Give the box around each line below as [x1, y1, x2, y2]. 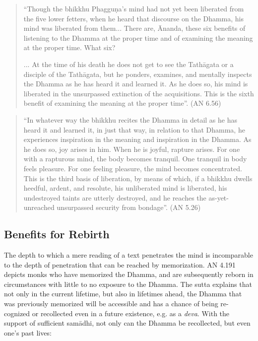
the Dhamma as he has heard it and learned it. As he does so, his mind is [23, 78, 248, 89]
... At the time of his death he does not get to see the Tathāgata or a [23, 59, 234, 69]
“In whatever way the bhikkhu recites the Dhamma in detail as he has [23, 114, 237, 125]
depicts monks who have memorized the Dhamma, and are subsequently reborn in [4, 269, 254, 279]
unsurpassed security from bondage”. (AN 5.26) [57, 202, 201, 212]
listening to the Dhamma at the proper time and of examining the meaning [23, 32, 253, 43]
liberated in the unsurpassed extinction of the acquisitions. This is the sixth [23, 88, 254, 98]
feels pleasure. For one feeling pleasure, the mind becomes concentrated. [23, 163, 242, 173]
